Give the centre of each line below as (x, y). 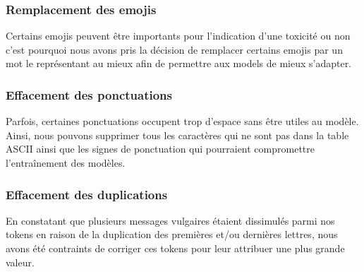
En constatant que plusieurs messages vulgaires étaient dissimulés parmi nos (170, 220)
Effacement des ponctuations (89, 94)
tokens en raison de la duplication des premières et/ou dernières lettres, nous (172, 234)
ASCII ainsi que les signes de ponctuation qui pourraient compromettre (160, 149)
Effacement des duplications (87, 194)
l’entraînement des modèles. (66, 162)
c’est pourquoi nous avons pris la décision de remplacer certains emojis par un (174, 49)
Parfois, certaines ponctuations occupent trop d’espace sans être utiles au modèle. (182, 121)
